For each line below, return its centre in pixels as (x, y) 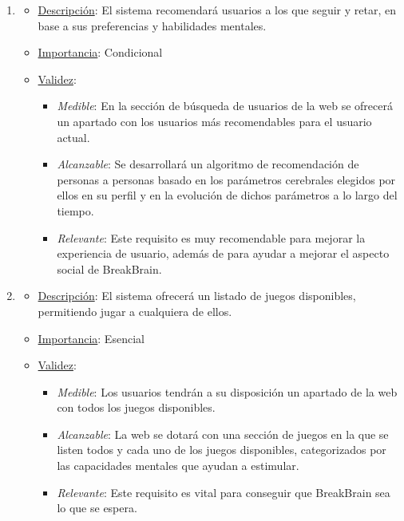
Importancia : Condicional (100, 52)
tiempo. (75, 210)
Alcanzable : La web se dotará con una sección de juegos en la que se (223, 434)
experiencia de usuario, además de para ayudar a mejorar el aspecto (223, 253)
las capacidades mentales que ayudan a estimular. (178, 466)
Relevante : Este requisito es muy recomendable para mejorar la (211, 237)
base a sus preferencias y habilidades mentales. (152, 25)
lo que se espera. (97, 508)
